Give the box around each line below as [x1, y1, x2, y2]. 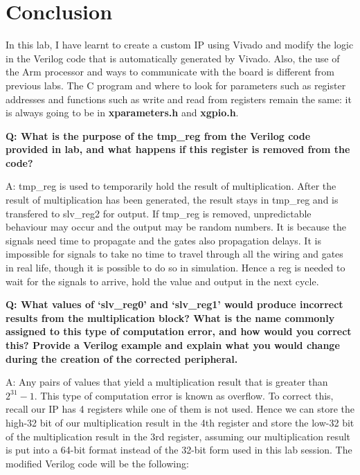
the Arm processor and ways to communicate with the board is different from [6, 64, 334, 79]
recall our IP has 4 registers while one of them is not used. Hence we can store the [6, 402, 354, 416]
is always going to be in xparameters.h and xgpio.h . [6, 105, 239, 120]
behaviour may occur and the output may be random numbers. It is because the [6, 219, 346, 234]
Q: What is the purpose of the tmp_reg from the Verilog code [6, 128, 311, 143]
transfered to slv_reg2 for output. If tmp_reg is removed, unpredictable [6, 206, 312, 220]
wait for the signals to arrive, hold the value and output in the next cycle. [6, 274, 319, 288]
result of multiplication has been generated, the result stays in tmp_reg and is [6, 192, 339, 207]
